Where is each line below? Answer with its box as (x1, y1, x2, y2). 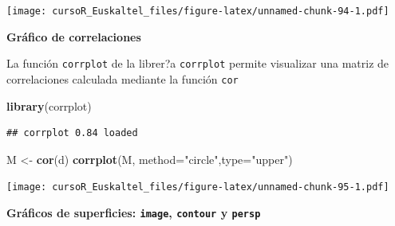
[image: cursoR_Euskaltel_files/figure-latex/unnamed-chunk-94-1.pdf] (6, 6, 389, 17)
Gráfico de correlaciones (6, 28, 141, 45)
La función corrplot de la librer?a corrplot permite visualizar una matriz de (6, 55, 389, 72)
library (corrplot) (6, 97, 92, 114)
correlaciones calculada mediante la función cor (6, 70, 239, 87)
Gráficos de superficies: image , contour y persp (6, 205, 261, 220)
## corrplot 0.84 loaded (6, 127, 138, 139)
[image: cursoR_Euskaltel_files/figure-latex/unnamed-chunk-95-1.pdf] (6, 181, 389, 193)
